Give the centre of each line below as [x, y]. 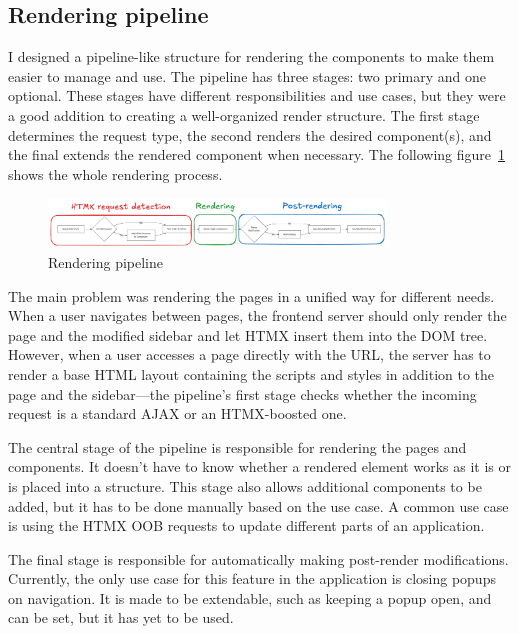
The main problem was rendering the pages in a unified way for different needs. [251, 295]
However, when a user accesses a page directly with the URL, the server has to [249, 354]
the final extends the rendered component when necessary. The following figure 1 [256, 154]
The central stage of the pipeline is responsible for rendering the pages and [237, 446]
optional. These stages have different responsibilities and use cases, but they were [257, 95]
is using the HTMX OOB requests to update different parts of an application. [246, 525]
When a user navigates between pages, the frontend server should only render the [257, 315]
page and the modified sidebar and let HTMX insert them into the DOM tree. [248, 334]
